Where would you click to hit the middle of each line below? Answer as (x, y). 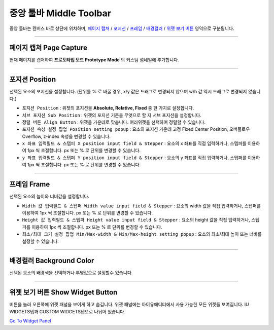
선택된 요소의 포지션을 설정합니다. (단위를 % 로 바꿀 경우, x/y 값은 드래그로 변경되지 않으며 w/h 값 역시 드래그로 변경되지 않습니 (135, 92)
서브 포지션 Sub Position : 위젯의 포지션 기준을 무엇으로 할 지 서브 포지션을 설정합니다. (112, 115)
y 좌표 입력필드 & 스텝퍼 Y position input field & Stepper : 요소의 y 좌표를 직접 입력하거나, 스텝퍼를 (134, 158)
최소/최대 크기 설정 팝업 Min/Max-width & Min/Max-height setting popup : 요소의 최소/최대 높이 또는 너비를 (142, 234)
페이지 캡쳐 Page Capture (48, 48)
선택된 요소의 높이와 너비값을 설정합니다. (49, 196)
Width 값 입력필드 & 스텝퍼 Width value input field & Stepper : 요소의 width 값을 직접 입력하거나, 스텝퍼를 (142, 206)
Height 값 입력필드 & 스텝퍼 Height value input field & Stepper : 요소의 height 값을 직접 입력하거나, (136, 220)
